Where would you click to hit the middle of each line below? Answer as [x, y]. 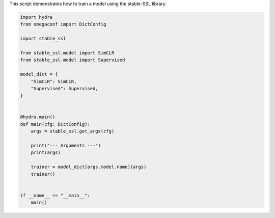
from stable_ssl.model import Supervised [73, 60]
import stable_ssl [43, 39]
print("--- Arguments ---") [66, 146]
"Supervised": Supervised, [65, 88]
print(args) [46, 153]
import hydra [36, 17]
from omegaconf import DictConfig [63, 24]
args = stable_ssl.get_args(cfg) [73, 131]
